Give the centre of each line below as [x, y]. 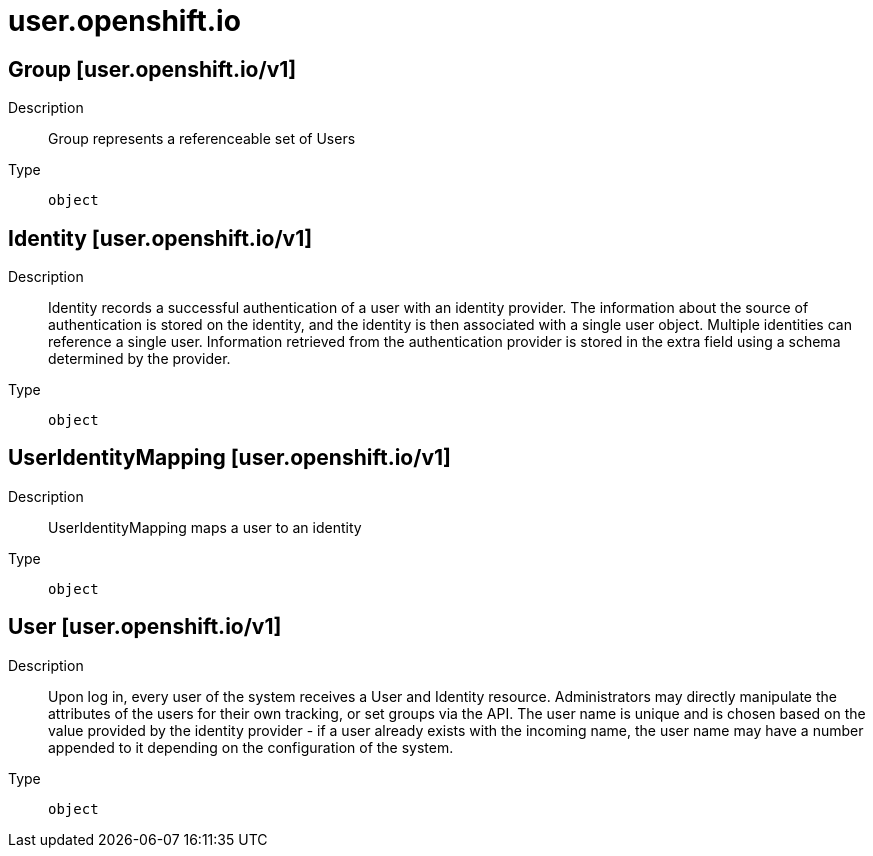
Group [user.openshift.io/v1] [152, 69]
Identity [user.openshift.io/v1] [160, 238]
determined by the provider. [139, 359]
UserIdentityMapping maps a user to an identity [205, 527]
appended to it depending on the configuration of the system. [251, 747]
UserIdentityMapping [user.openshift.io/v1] [229, 458]
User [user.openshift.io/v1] [145, 627]
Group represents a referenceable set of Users [202, 139]
